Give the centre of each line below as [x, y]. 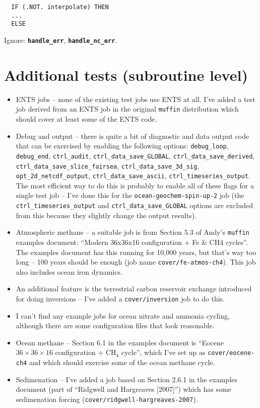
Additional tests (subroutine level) [126, 74]
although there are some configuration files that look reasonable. [115, 325]
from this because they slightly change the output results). [106, 215]
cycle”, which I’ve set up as [163, 352]
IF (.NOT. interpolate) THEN [60, 7]
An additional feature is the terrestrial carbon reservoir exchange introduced [134, 289]
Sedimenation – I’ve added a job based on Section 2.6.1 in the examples [127, 379]
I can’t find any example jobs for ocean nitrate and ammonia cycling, [123, 315]
